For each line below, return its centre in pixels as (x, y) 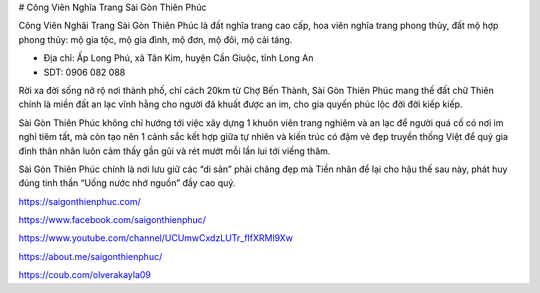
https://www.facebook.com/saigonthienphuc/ (112, 220)
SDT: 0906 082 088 (84, 72)
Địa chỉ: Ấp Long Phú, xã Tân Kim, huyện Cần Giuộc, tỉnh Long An (178, 58)
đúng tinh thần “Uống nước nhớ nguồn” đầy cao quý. (127, 183)
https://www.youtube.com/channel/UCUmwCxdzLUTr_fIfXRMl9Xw (156, 238)
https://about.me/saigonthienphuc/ (90, 256)
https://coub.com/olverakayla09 (85, 275)
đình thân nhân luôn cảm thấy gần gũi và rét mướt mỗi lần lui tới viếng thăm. (174, 151)
